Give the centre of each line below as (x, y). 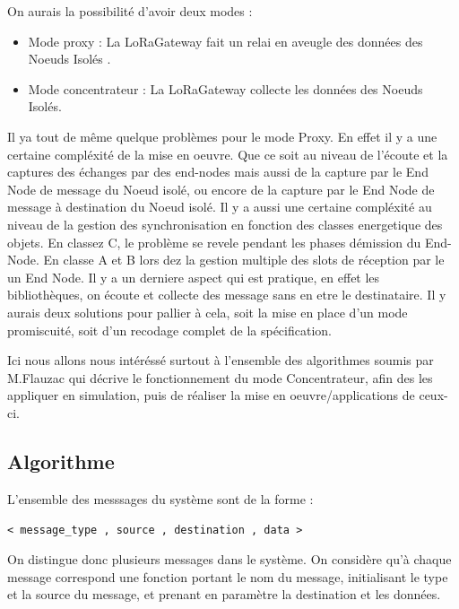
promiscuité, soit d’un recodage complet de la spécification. (169, 330)
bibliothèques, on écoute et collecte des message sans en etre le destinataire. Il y (227, 295)
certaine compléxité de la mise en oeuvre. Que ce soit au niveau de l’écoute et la (228, 154)
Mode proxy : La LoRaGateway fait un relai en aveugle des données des (225, 41)
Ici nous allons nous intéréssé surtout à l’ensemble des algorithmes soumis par (221, 360)
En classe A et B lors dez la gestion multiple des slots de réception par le (244, 260)
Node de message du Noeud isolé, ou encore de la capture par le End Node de (221, 189)
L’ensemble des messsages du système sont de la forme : (160, 498)
